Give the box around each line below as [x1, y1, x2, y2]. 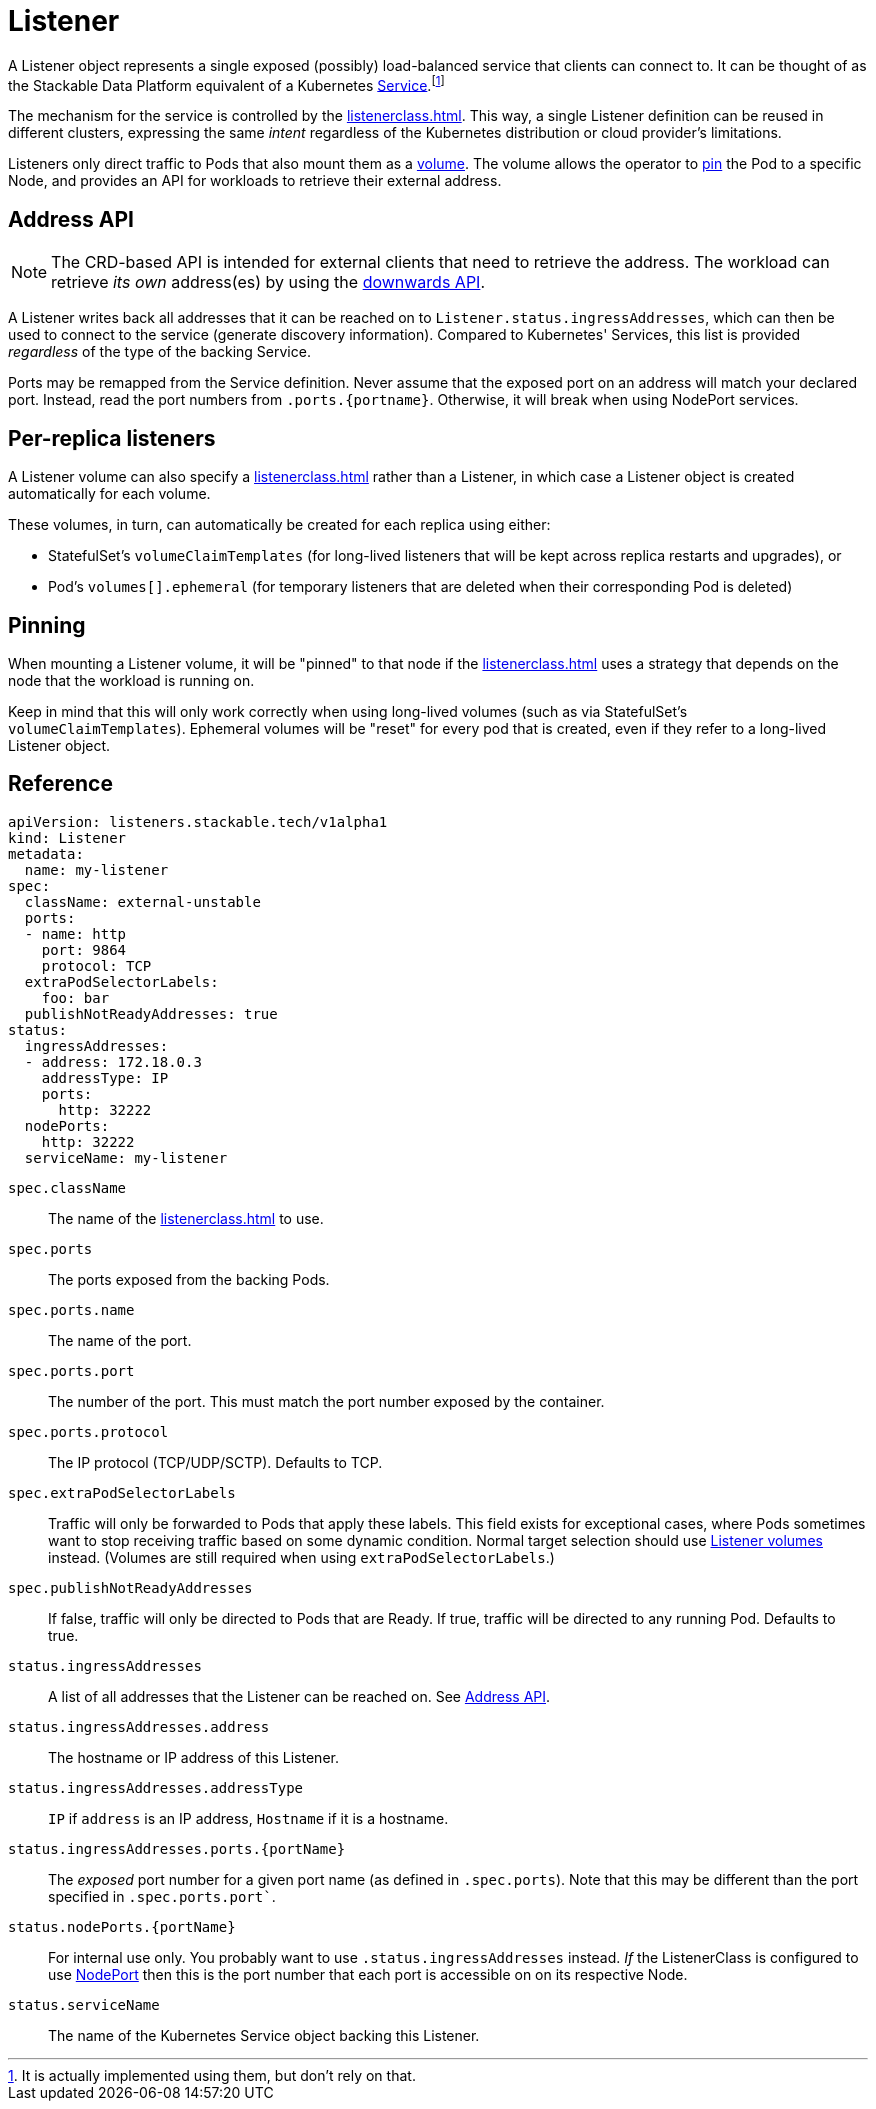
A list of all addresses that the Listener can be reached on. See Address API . [48, 1687, 551, 1705]
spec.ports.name [8, 1301, 135, 1318]
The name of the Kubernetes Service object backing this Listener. [48, 2026, 480, 2044]
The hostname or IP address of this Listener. [48, 1748, 339, 1766]
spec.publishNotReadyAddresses [8, 1579, 253, 1596]
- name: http [24, 925, 127, 942]
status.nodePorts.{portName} [8, 1918, 236, 1935]
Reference [8, 771, 113, 797]
